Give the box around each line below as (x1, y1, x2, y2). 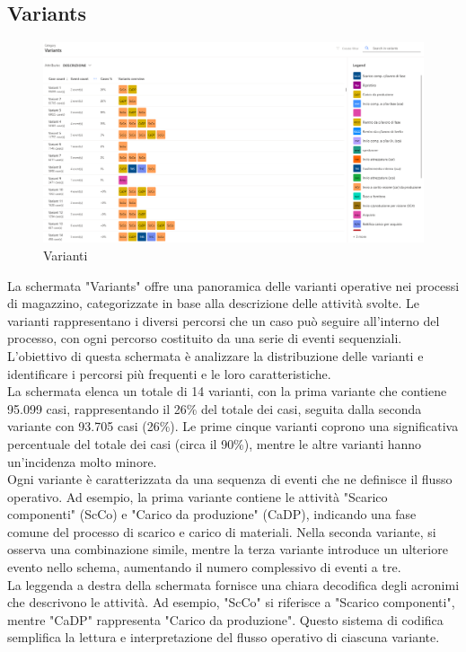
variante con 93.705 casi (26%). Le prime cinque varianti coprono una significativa (7, 417, 459, 436)
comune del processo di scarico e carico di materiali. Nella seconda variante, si (7, 522, 436, 541)
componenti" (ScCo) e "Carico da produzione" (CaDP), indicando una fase (7, 505, 417, 524)
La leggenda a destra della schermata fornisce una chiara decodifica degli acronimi (7, 575, 460, 594)
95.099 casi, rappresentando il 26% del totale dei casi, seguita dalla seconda (7, 399, 422, 418)
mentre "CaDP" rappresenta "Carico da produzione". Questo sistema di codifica (7, 610, 444, 629)
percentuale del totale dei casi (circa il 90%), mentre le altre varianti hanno (7, 434, 422, 453)
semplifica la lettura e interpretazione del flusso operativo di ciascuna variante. (7, 628, 440, 647)
